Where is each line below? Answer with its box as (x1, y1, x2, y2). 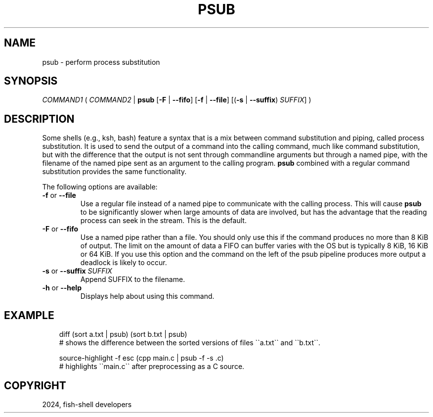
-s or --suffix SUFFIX (42, 267, 112, 276)
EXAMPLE (4, 309, 54, 322)
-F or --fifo (42, 225, 79, 233)
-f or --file (42, 191, 76, 200)
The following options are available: (42, 183, 158, 191)
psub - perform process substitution (42, 57, 160, 66)
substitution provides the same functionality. (42, 167, 187, 176)
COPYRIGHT (4, 379, 66, 392)
